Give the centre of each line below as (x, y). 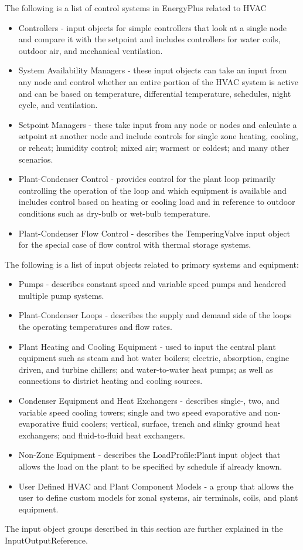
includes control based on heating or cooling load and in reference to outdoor (157, 202)
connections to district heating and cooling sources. (110, 381)
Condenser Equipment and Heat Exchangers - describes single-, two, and (149, 401)
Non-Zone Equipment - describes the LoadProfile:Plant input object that (149, 455)
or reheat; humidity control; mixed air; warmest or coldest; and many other (154, 147)
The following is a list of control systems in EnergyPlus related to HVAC (136, 8)
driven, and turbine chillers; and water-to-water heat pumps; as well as (146, 369)
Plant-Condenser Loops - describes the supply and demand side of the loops (155, 315)
